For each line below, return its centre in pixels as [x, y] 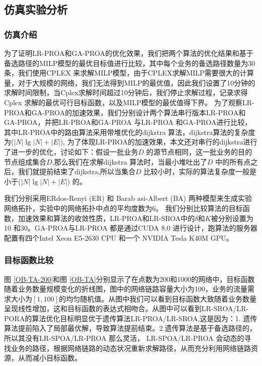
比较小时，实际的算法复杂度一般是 [200, 171]
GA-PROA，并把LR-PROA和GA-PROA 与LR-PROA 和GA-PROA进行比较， [128, 122]
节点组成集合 [25, 161]
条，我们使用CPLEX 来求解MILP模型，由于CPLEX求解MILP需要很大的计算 [129, 73]
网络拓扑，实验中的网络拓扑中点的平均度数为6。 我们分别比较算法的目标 [123, 208]
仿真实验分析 [36, 9]
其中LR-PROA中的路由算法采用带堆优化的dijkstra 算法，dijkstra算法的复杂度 [130, 132]
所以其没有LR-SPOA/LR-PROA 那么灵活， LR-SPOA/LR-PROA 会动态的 [124, 338]
